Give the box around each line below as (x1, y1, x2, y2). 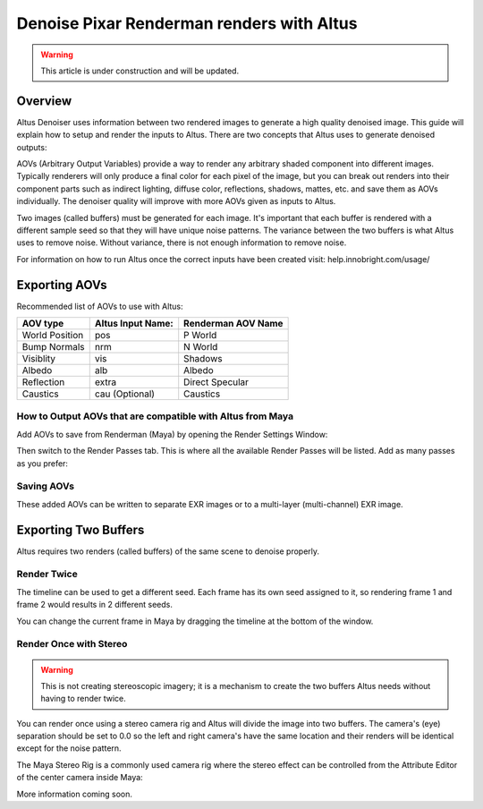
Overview (16, 93, 72, 108)
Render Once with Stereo (16, 638, 128, 651)
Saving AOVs (16, 480, 75, 492)
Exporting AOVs (16, 277, 107, 293)
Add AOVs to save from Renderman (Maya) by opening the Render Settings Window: (16, 429, 328, 439)
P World (183, 329, 217, 342)
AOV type (21, 318, 64, 330)
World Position (21, 329, 84, 342)
